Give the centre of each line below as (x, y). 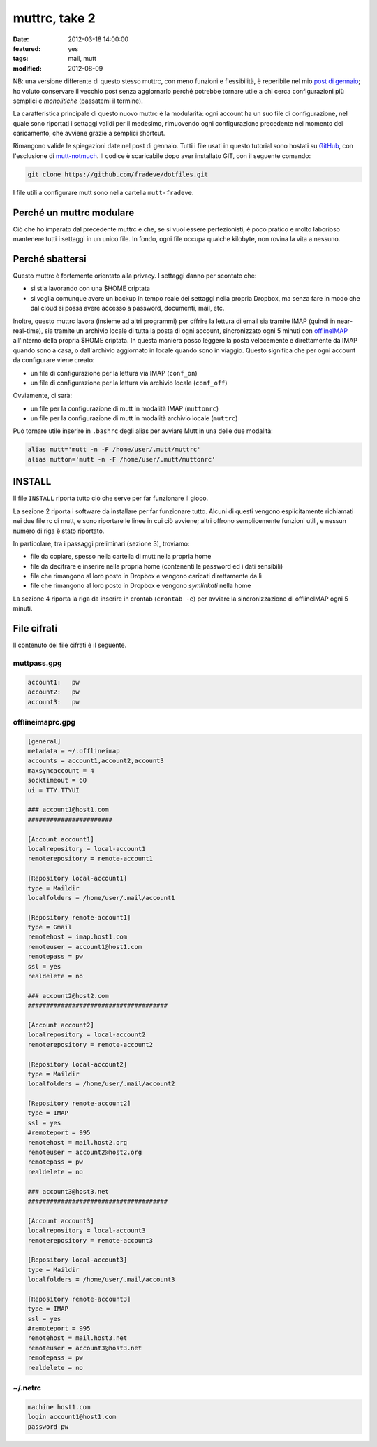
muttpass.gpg (37, 663)
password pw (48, 1426)
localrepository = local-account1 (87, 849)
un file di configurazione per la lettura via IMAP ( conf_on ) (114, 373)
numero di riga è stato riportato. (59, 531)
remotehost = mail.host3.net (77, 1338)
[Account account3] (61, 1221)
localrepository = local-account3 (87, 1231)
